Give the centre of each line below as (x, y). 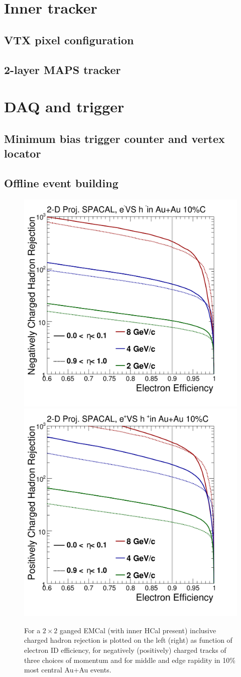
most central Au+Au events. (68, 670)
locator (23, 153)
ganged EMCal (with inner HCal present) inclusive (138, 630)
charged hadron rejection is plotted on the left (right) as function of (128, 640)
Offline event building (61, 182)
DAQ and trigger (64, 106)
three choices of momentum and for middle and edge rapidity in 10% (130, 660)
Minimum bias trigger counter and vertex (114, 138)
